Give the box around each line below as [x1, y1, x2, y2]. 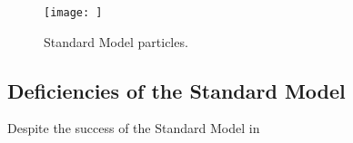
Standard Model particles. [44, 32, 188, 51]
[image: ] [44, 6, 103, 19]
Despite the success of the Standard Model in [7, 119, 260, 138]
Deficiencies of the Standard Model [7, 76, 346, 104]
